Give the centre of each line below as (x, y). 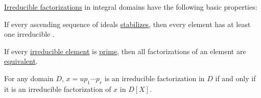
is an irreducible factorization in (155, 78)
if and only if (235, 78)
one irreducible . (29, 34)
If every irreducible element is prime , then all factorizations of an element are (125, 51)
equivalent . (21, 61)
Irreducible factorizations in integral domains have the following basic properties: (131, 7)
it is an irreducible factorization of (58, 89)
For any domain (29, 78)
